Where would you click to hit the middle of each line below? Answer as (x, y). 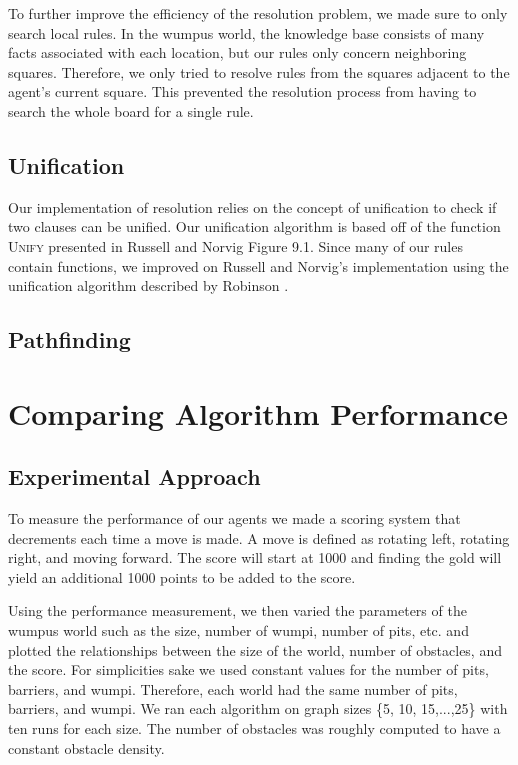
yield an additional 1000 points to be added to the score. (182, 576)
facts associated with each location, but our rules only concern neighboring (237, 52)
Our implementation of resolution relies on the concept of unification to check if (252, 206)
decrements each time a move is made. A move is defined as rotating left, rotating (259, 537)
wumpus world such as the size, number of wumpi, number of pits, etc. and (238, 630)
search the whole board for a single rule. (131, 110)
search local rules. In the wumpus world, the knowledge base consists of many (246, 32)
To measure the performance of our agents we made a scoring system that (234, 518)
